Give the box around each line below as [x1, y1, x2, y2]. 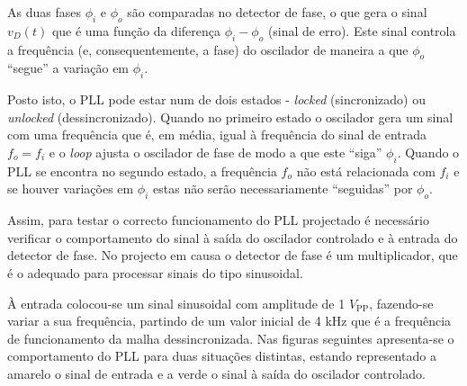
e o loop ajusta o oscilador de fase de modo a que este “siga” [49, 142, 382, 161]
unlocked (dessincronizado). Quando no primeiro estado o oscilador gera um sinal [7, 107, 454, 126]
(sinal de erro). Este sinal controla [267, 21, 456, 40]
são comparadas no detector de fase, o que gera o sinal [127, 3, 427, 21]
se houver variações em [7, 179, 134, 198]
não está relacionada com [296, 161, 436, 180]
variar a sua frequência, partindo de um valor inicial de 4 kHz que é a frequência [7, 311, 452, 330]
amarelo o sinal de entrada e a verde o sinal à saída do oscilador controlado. [7, 364, 426, 382]
